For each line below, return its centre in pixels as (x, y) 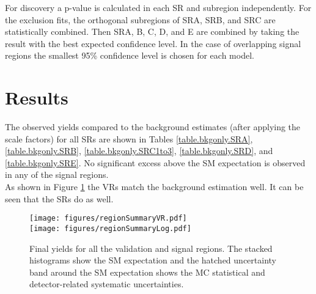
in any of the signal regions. (57, 175)
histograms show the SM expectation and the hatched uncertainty (153, 260)
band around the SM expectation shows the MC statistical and (147, 272)
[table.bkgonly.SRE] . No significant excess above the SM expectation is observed (155, 162)
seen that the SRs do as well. (59, 198)
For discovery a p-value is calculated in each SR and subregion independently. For (158, 7)
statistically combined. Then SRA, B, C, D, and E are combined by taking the (152, 31)
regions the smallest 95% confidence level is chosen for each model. (130, 55)
